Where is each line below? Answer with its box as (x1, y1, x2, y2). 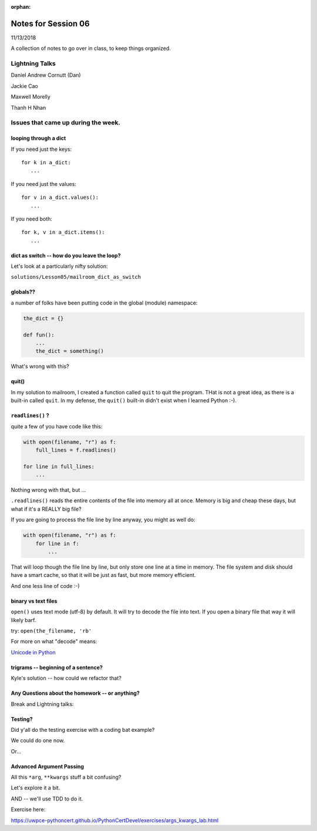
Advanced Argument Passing (11, 763, 85, 770)
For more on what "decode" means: (11, 638, 97, 645)
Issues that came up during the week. (11, 119, 120, 127)
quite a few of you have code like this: (11, 423, 103, 430)
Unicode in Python (11, 648, 56, 656)
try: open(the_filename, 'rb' (11, 627, 92, 634)
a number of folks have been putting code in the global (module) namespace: (11, 299, 198, 306)
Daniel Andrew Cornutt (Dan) (11, 72, 82, 79)
